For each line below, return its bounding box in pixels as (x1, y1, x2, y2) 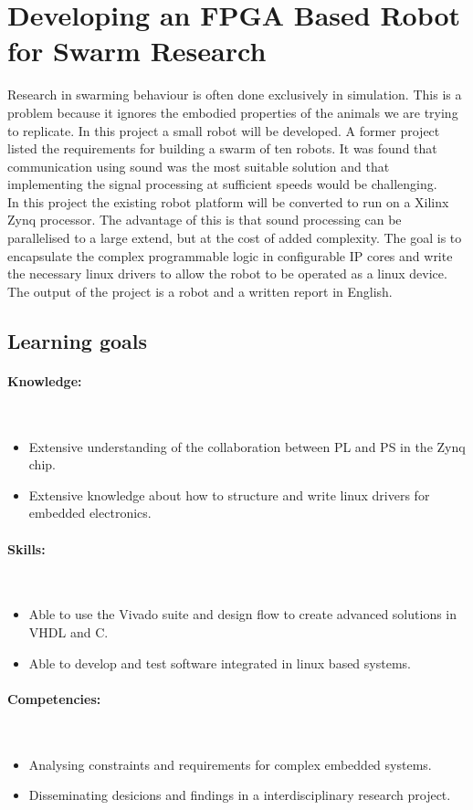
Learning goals (7, 326, 148, 354)
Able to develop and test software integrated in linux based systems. (28, 653, 411, 672)
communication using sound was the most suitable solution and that (7, 156, 390, 175)
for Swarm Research (7, 32, 267, 69)
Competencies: (7, 689, 101, 708)
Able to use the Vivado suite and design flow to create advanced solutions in (28, 605, 457, 624)
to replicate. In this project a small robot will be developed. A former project (7, 121, 440, 140)
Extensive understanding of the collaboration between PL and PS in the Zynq (28, 437, 466, 456)
